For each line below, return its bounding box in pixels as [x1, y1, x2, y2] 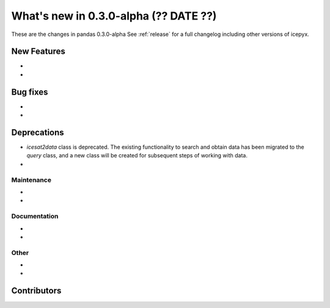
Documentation [11, 212, 59, 221]
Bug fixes [11, 87, 48, 97]
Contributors [11, 285, 62, 296]
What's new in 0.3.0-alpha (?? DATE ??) [11, 9, 217, 23]
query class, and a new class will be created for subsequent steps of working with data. [26, 152, 248, 159]
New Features [11, 46, 65, 57]
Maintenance [11, 176, 52, 184]
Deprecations [11, 127, 64, 137]
